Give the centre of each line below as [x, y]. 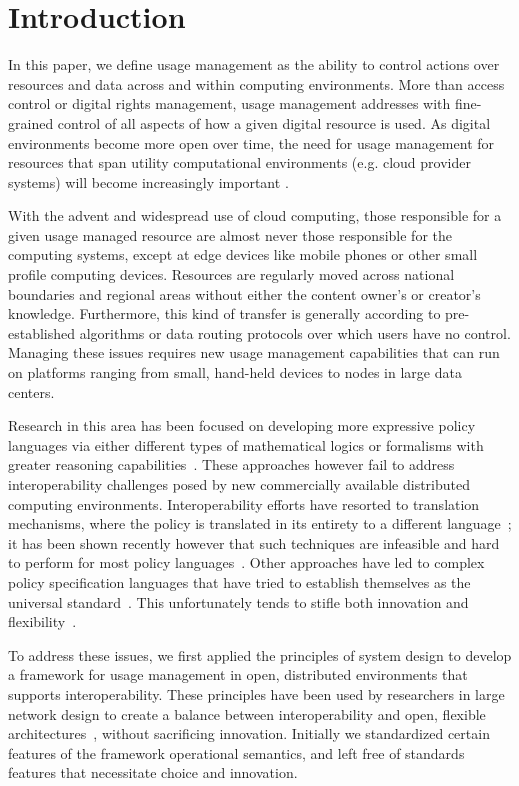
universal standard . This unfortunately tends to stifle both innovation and [238, 601]
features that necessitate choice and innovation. [153, 772]
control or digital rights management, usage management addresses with [229, 103]
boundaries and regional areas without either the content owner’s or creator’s [244, 293]
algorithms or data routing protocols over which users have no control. [295, 332]
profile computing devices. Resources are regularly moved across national [231, 274]
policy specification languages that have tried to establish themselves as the [239, 581]
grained [31, 122]
